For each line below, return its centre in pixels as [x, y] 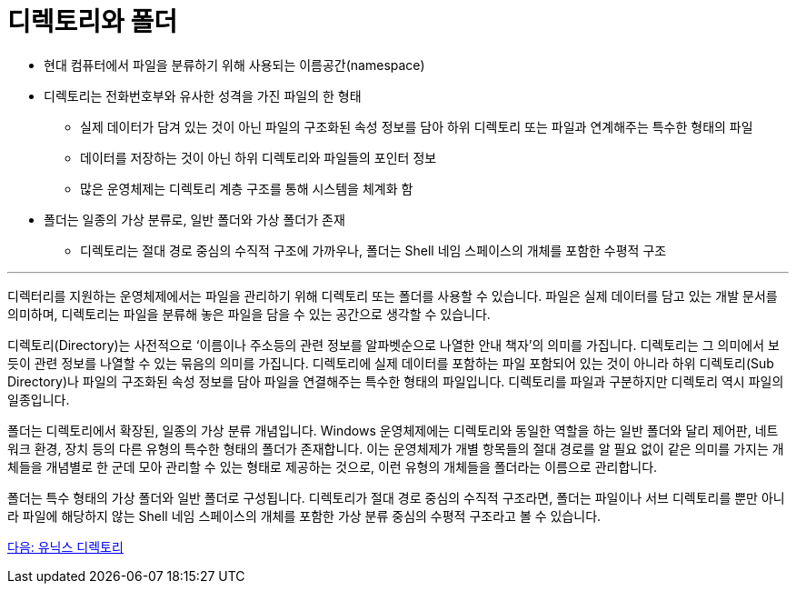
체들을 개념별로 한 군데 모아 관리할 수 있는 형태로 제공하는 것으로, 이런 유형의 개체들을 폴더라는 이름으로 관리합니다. [333, 466]
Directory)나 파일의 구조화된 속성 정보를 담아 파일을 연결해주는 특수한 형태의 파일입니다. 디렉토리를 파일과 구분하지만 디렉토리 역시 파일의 [396, 381]
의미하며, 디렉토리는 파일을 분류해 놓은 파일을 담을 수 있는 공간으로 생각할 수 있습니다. [249, 314]
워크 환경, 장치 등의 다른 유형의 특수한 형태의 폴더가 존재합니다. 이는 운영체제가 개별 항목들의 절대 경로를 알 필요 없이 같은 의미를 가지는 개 [396, 448]
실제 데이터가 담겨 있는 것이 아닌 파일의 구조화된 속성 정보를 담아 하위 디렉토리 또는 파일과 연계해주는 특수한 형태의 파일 [417, 126]
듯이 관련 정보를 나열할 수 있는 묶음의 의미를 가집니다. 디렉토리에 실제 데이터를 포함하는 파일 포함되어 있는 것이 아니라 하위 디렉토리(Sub [391, 363]
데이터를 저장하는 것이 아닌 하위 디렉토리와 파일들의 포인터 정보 [259, 157]
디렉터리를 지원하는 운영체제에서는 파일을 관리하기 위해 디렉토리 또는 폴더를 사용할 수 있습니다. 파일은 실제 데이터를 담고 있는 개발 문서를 [393, 295]
